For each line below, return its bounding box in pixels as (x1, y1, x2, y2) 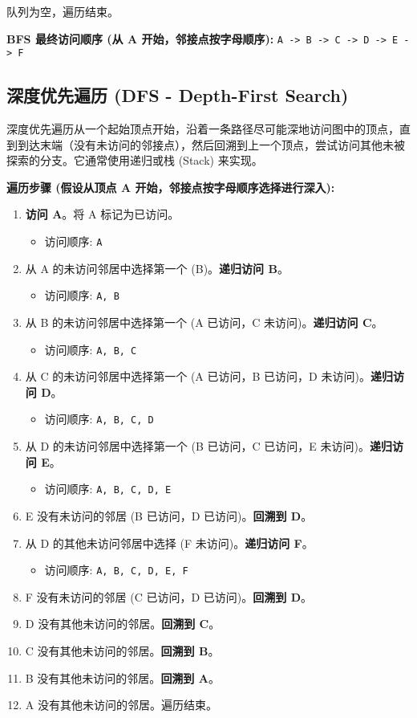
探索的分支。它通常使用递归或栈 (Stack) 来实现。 (6, 152, 263, 169)
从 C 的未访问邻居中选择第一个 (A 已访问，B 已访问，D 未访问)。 (25, 368, 370, 385)
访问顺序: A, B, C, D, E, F (44, 561, 188, 578)
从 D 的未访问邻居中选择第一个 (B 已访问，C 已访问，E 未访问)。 (25, 438, 370, 455)
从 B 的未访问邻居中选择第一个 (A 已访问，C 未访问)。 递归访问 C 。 (25, 313, 383, 330)
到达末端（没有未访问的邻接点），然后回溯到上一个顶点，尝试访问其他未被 (17, 136, 405, 153)
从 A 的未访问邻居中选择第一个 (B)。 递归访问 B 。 (25, 259, 289, 276)
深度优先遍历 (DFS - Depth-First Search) (6, 83, 349, 108)
